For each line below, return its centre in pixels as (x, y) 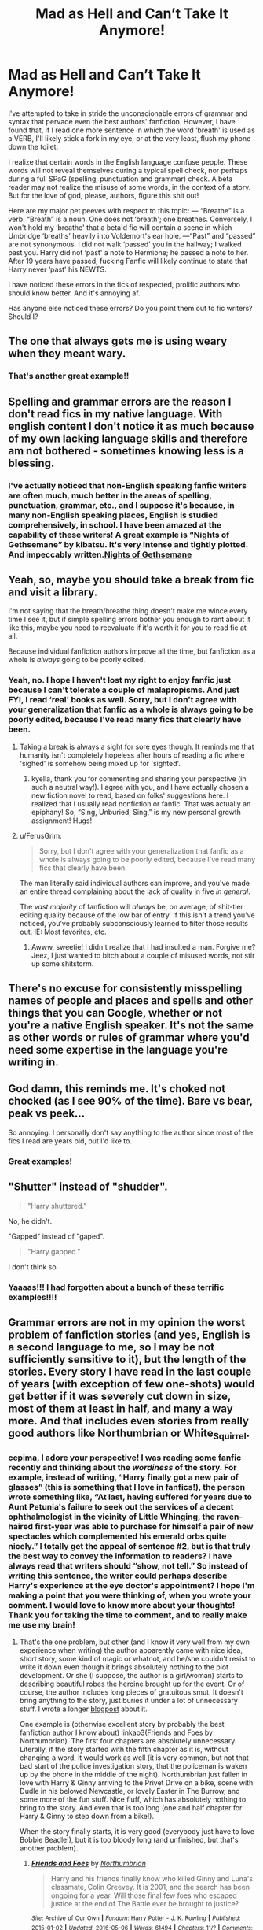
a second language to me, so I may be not (111, 1347)
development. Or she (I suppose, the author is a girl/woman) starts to (131, 1676)
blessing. (31, 463)
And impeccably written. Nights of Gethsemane (100, 554)
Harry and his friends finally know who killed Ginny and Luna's (152, 1879)
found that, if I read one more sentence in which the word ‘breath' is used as (131, 130)
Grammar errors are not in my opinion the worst (127, 1322)
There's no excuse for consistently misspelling (125, 989)
